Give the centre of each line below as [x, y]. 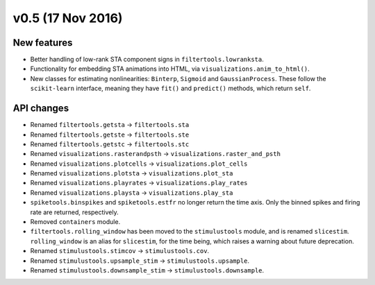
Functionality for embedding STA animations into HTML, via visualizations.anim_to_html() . [170, 69]
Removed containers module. [75, 222]
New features [43, 43]
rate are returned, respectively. [74, 212]
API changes [41, 109]
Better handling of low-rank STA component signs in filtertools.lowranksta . [147, 60]
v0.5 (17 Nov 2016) [68, 18]
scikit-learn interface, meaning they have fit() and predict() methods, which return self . [170, 88]
